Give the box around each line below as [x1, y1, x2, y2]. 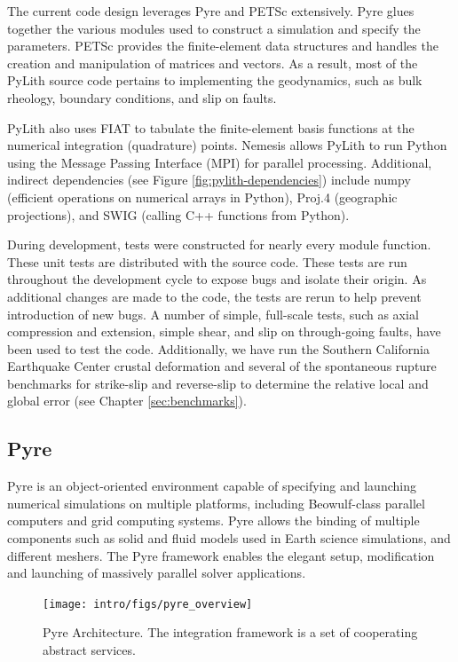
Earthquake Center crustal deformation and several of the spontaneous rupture [7, 357, 437, 375]
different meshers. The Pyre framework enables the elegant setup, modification [7, 546, 435, 564]
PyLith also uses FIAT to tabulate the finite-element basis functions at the [7, 118, 415, 137]
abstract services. [43, 641, 136, 659]
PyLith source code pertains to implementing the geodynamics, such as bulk [7, 71, 422, 90]
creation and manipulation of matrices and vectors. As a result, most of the [7, 53, 418, 72]
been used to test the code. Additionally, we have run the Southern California [7, 339, 430, 358]
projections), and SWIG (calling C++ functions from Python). [7, 205, 350, 224]
